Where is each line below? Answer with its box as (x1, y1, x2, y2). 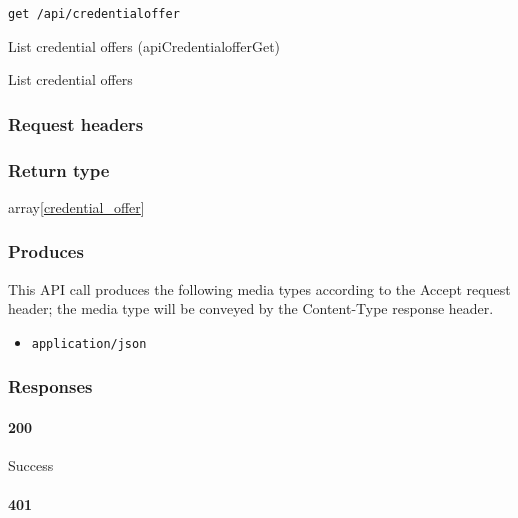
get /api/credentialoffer (8, 7, 180, 21)
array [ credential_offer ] (8, 196, 145, 217)
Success (8, 455, 54, 476)
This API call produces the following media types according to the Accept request (8, 278, 511, 299)
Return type (8, 157, 110, 182)
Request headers (8, 111, 144, 136)
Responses (8, 374, 93, 399)
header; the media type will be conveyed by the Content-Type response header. (8, 298, 494, 319)
